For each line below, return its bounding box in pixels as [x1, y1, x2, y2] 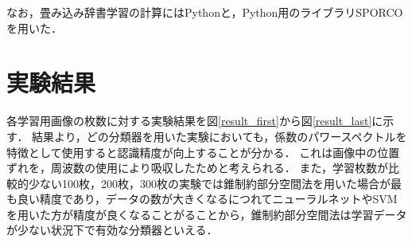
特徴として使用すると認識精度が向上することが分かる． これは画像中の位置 [6, 143, 400, 160]
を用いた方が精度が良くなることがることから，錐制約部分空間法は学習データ [6, 206, 407, 222]
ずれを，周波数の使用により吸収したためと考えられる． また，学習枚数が [6, 159, 389, 176]
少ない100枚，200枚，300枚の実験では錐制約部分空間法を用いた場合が [28, 174, 391, 191]
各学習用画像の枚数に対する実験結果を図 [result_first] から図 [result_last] [6, 112, 372, 129]
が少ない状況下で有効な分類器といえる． [6, 221, 218, 238]
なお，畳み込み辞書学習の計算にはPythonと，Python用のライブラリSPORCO [6, 4, 403, 20]
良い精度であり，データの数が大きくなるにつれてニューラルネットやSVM [17, 190, 398, 207]
